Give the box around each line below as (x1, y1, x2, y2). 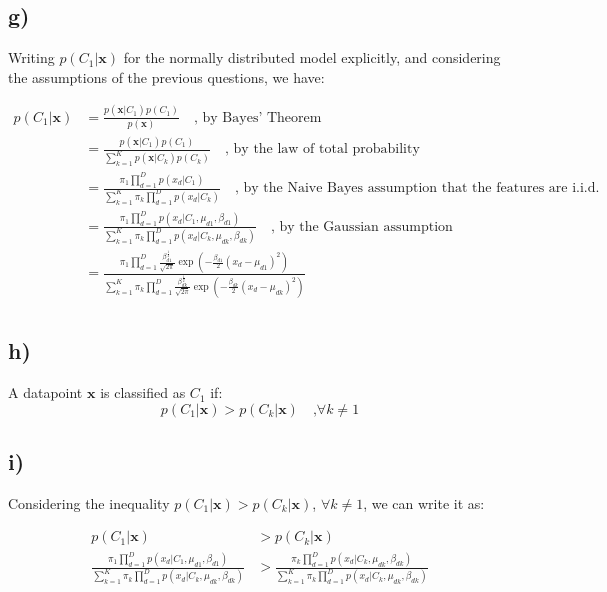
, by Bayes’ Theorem (194, 110, 322, 125)
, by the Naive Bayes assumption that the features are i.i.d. (234, 181, 600, 196)
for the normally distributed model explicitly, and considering (123, 47, 501, 68)
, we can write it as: (363, 492, 485, 513)
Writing (8, 47, 55, 68)
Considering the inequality (8, 492, 170, 513)
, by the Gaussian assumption (270, 219, 453, 234)
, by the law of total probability (225, 142, 420, 157)
